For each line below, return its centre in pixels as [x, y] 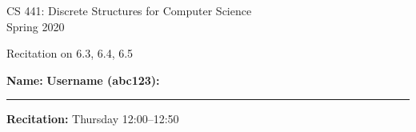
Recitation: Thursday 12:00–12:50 [93, 119]
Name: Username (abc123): [83, 80]
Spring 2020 [36, 26]
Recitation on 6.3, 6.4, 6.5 [70, 53]
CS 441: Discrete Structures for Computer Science [129, 10]
